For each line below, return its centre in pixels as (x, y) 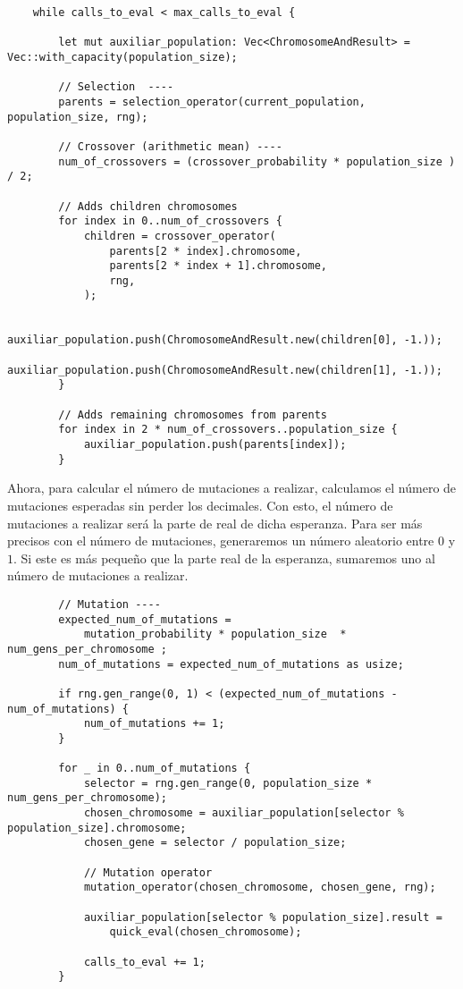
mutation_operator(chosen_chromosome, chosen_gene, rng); (260, 888)
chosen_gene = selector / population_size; (215, 843)
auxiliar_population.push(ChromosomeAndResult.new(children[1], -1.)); (225, 370)
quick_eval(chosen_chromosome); (206, 932)
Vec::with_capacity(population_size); (122, 57)
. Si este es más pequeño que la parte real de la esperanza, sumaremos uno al (224, 558)
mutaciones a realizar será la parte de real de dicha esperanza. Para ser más (215, 523)
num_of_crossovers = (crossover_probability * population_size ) (257, 161)
